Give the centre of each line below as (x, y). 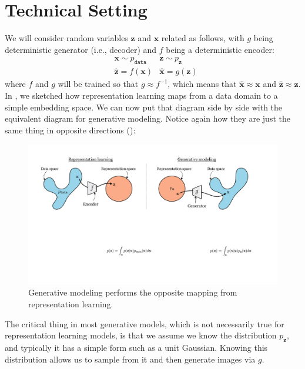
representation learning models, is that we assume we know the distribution (141, 335)
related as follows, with (203, 38)
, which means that (202, 84)
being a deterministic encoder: (220, 49)
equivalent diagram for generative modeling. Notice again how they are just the (148, 118)
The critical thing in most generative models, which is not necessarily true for (145, 323)
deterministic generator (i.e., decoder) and (81, 49)
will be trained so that (98, 84)
